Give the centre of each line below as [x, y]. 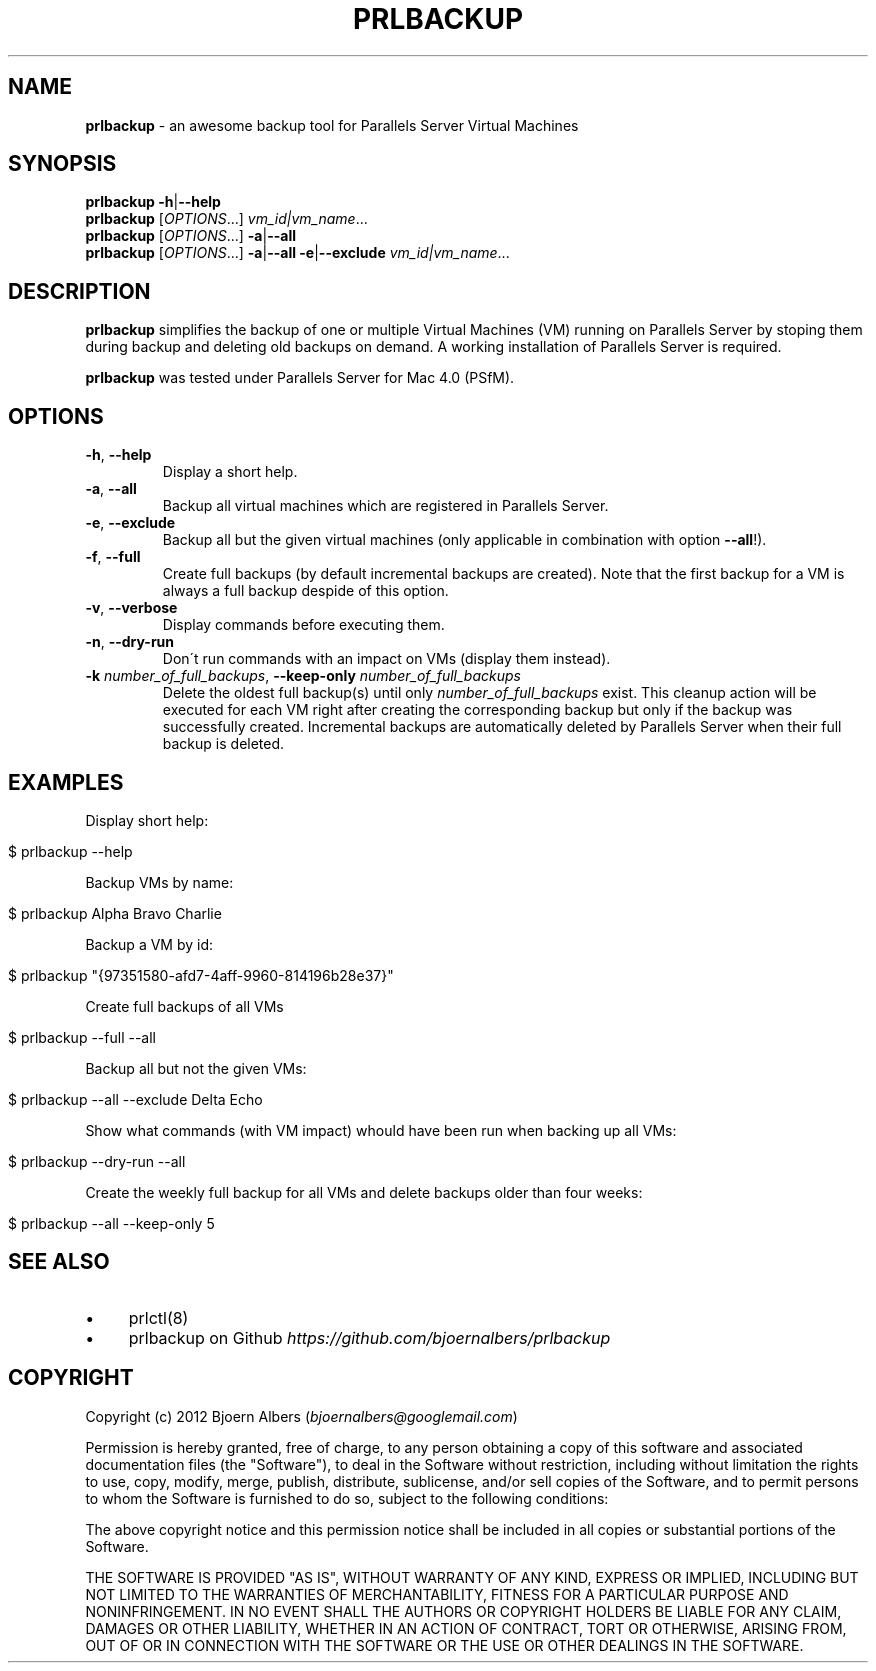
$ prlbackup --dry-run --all [97, 1161]
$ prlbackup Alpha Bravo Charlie [115, 913]
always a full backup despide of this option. [305, 591]
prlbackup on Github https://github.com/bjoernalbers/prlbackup [369, 1337]
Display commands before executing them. [303, 625]
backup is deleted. [223, 744]
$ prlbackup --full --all [82, 1037]
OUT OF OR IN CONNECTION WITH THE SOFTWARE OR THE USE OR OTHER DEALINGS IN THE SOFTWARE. [444, 1645]
